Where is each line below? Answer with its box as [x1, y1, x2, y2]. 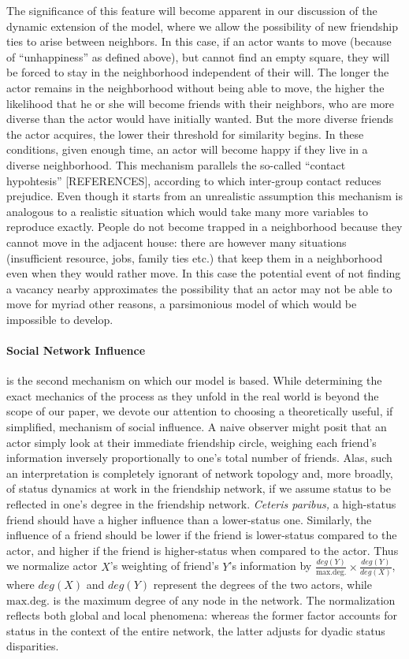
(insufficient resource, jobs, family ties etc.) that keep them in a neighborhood [6, 249, 383, 266]
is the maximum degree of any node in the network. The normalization [53, 591, 396, 608]
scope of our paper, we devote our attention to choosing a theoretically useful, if [6, 403, 393, 419]
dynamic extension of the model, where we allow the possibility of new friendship [6, 17, 398, 34]
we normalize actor [6, 557, 98, 574]
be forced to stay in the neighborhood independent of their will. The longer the [6, 64, 389, 80]
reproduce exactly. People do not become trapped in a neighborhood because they [6, 218, 403, 235]
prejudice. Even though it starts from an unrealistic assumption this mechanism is [6, 188, 403, 204]
